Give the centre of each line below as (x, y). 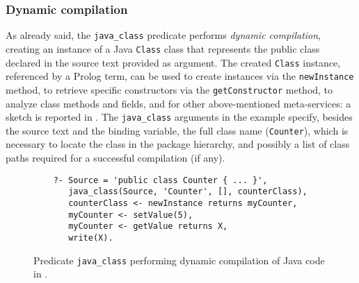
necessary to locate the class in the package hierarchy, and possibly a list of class (178, 144)
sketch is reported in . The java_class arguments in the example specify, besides (179, 117)
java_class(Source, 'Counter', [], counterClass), (188, 192)
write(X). (91, 238)
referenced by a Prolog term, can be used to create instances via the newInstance (180, 76)
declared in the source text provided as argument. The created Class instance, (173, 62)
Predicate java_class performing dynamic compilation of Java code (179, 260)
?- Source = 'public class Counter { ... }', (160, 180)
